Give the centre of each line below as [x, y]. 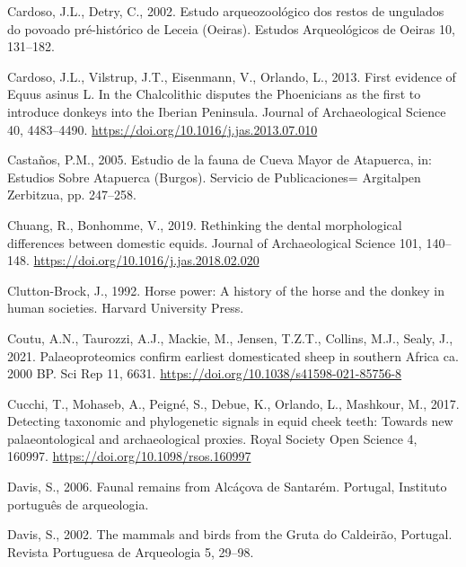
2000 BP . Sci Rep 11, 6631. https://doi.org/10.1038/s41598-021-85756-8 [205, 373]
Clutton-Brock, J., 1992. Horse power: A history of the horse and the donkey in [226, 290]
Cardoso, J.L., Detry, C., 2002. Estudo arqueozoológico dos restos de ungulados [226, 11]
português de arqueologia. [78, 504]
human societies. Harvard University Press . [126, 308]
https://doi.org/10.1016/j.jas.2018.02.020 [146, 260]
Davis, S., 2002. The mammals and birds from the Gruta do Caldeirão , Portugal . [230, 534]
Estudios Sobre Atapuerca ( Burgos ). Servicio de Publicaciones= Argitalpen [214, 177]
